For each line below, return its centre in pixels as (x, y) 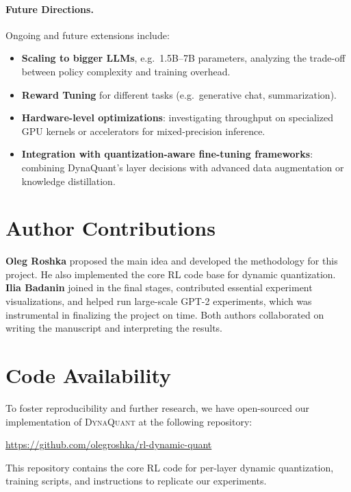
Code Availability (89, 375)
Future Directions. (50, 9)
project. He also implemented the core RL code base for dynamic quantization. (171, 274)
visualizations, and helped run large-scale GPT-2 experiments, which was (159, 301)
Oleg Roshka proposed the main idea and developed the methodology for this (172, 261)
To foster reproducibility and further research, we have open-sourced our (157, 407)
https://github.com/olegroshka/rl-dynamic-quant (109, 444)
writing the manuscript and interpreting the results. (114, 328)
